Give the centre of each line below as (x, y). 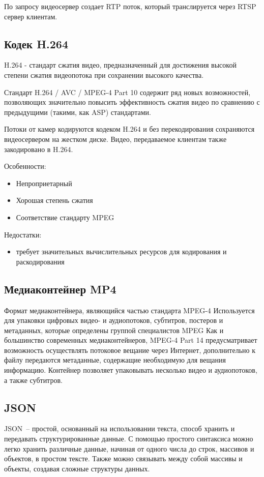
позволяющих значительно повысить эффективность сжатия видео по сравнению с (132, 102)
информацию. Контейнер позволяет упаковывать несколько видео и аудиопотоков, (131, 370)
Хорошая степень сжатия (54, 200)
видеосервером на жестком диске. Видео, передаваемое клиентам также (115, 139)
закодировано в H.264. (39, 149)
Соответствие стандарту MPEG (65, 217)
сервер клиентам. (31, 16)
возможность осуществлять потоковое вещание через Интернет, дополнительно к (130, 350)
